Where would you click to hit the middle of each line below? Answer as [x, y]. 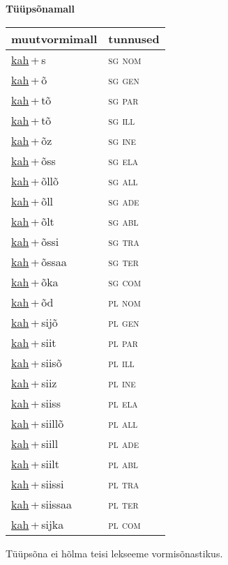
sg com [124, 281]
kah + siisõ [37, 362]
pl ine [122, 382]
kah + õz [32, 140]
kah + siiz [34, 382]
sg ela [123, 160]
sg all [123, 180]
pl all [123, 423]
